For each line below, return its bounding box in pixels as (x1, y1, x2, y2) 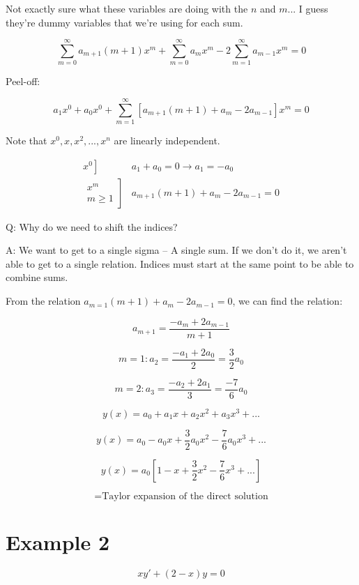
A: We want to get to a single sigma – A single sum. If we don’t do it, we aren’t (6, 243, 347, 257)
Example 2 (6, 528, 110, 556)
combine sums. (6, 270, 68, 284)
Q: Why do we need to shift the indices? (6, 219, 178, 234)
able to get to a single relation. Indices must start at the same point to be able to (6, 256, 354, 271)
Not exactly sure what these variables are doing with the (6, 1, 248, 15)
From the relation (6, 294, 81, 308)
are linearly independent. (114, 133, 220, 148)
